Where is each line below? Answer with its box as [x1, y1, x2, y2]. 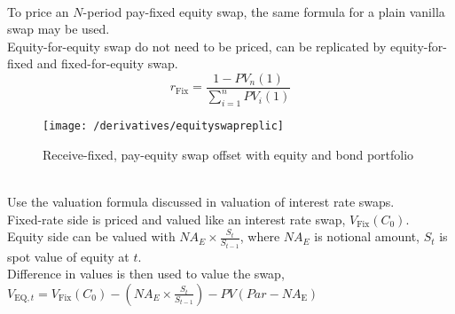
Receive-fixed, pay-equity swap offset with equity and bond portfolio [43, 145, 414, 163]
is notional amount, [314, 227, 420, 246]
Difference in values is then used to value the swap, [7, 264, 285, 283]
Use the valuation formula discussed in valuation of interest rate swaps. [7, 192, 395, 211]
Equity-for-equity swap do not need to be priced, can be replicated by [7, 36, 387, 55]
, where [239, 227, 280, 246]
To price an [7, 2, 69, 20]
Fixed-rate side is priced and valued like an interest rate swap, [7, 209, 346, 228]
